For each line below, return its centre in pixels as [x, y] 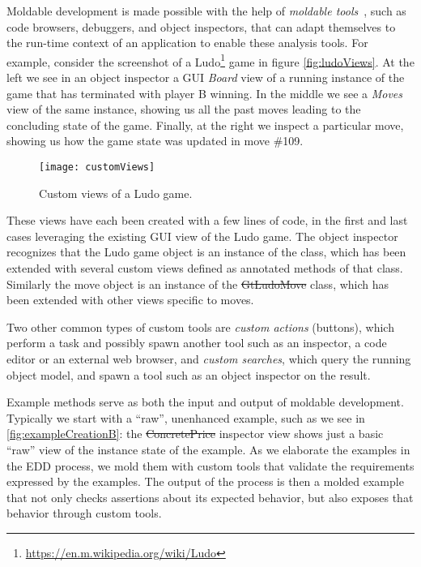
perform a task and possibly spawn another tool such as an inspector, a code [197, 343]
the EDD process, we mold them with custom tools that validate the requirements [210, 465]
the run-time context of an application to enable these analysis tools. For [187, 43]
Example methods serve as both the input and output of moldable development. [205, 402]
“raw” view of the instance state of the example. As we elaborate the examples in [208, 449]
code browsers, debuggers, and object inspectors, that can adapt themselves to [201, 26]
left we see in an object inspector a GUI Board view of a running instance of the [206, 77]
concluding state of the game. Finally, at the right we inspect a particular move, [205, 125]
